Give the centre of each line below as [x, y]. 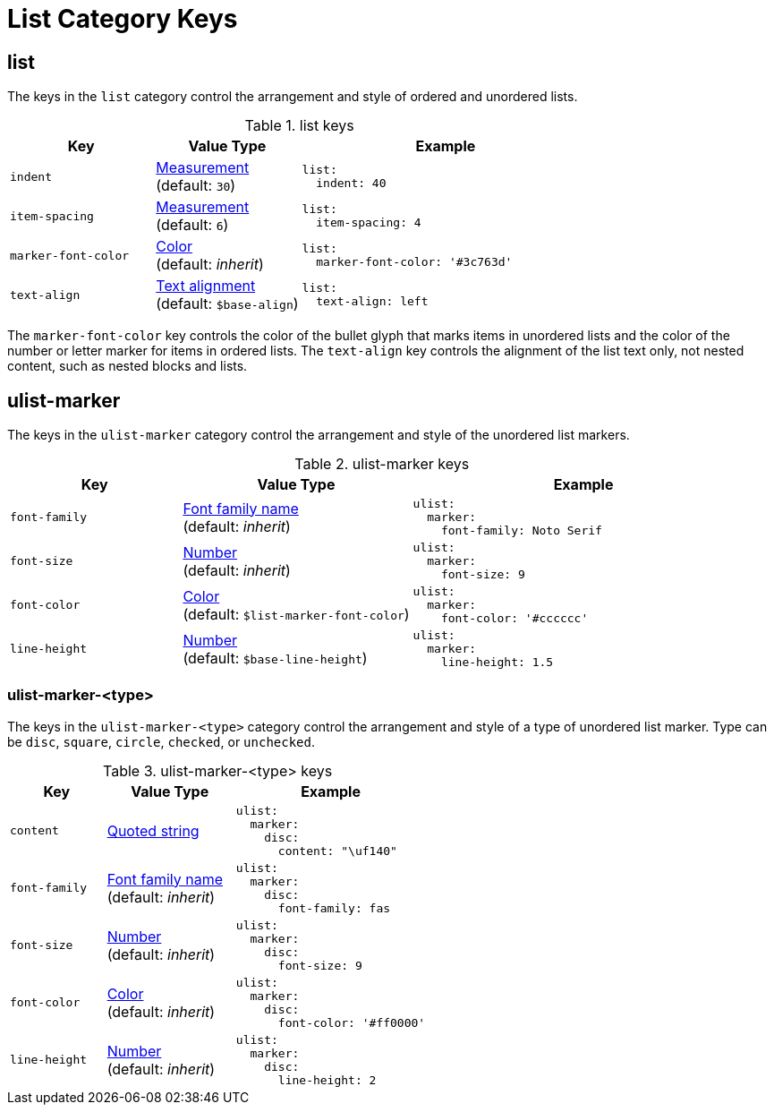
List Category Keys [123, 19]
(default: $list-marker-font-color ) [296, 614]
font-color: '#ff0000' [352, 1022]
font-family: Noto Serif [521, 531]
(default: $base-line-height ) [275, 658]
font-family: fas [334, 908]
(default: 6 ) [192, 225]
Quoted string [153, 830]
